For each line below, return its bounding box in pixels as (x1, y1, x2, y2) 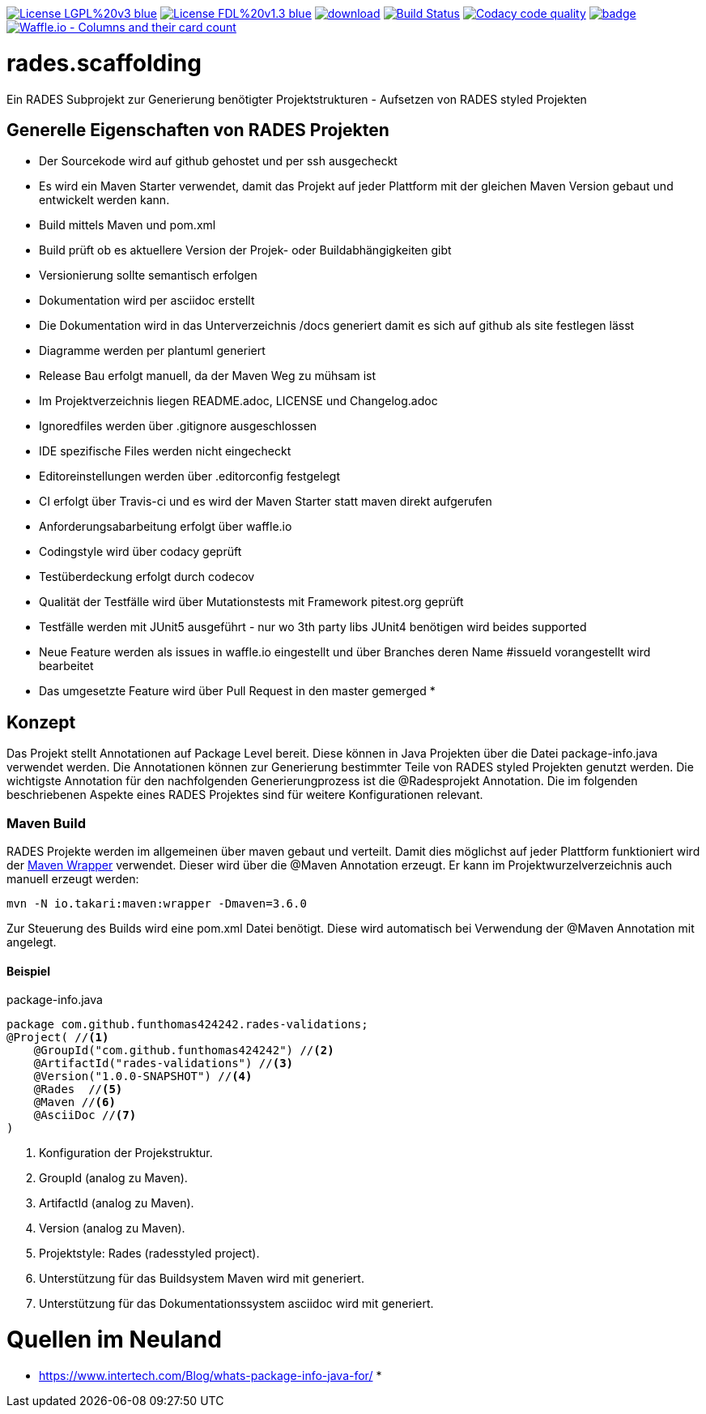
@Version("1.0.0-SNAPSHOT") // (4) (33, 1070, 253, 1083)
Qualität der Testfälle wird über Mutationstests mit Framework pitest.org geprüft (39, 595, 464, 609)
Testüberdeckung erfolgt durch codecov (39, 570, 255, 584)
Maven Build (6, 814, 86, 831)
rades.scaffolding (6, 49, 202, 77)
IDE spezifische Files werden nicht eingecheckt (39, 444, 291, 459)
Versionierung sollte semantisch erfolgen (39, 268, 257, 283)
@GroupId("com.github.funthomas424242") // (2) (33, 1044, 334, 1057)
